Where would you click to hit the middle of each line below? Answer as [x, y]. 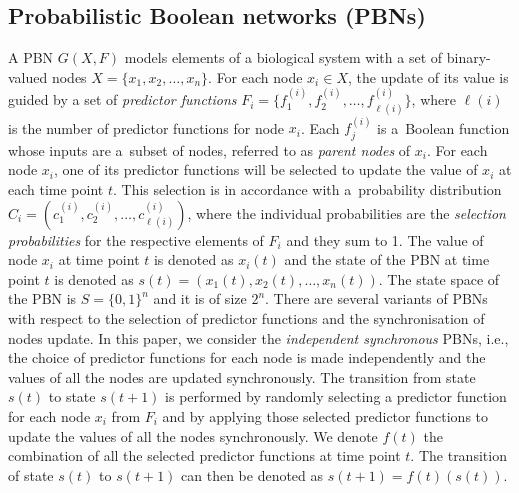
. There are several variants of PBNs [376, 298]
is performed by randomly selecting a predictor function [336, 396]
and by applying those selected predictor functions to [325, 415]
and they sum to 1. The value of [385, 239]
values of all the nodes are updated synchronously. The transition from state [242, 376]
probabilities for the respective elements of [136, 239]
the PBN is [42, 298]
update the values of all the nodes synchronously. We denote [193, 435]
